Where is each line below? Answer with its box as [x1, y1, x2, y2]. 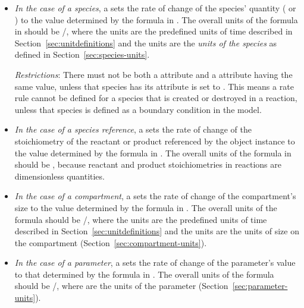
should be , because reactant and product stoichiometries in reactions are [14, 158, 281, 171]
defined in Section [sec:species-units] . [14, 48, 150, 61]
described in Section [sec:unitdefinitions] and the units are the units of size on [14, 225, 299, 237]
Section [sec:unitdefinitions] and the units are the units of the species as [14, 36, 277, 49]
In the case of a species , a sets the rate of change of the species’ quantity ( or [14, 2, 296, 14]
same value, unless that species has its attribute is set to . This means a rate [14, 80, 294, 92]
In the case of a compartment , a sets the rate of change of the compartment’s [14, 190, 296, 202]
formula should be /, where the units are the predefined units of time [14, 213, 267, 225]
